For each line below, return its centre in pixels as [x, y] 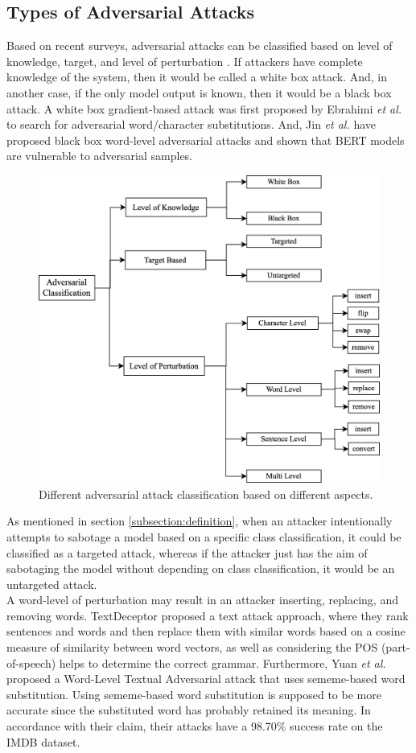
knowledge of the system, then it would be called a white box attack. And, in [197, 77]
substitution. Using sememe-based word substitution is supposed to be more [194, 694]
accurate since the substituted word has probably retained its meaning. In [189, 710]
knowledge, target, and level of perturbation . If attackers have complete [185, 61]
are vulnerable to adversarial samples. [99, 156]
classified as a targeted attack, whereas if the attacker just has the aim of [187, 552]
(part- [395, 647]
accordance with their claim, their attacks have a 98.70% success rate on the [195, 726]
